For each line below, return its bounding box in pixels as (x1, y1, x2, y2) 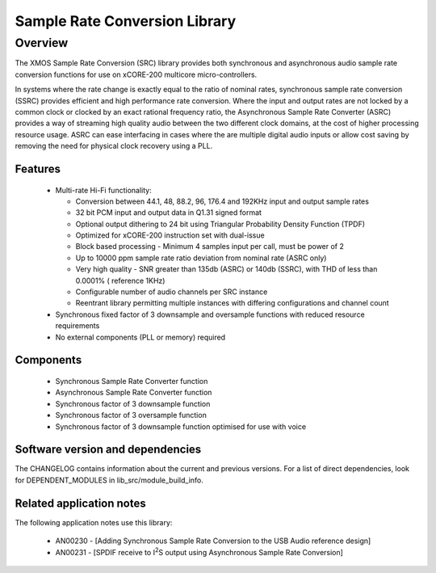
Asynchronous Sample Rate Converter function (55, 388, 212, 398)
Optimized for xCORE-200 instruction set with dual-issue (75, 230, 266, 240)
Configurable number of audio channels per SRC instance (75, 287, 268, 297)
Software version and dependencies (15, 443, 202, 457)
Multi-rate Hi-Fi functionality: (55, 185, 153, 195)
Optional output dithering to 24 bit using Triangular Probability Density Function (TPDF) (75, 219, 366, 229)
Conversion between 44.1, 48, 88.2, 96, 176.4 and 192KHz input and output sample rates (75, 196, 369, 206)
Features (15, 162, 61, 175)
